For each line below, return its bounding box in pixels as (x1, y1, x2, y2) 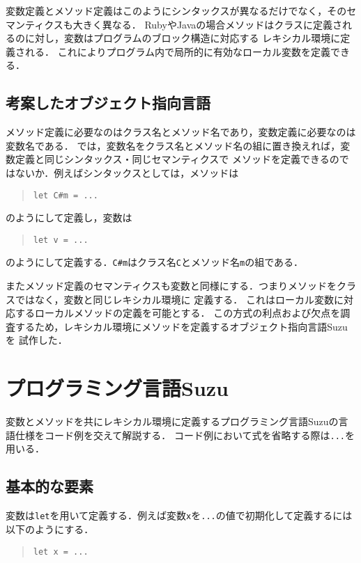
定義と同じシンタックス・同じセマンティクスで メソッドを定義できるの (15, 152, 339, 166)
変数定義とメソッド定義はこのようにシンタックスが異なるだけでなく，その (6, 3, 347, 17)
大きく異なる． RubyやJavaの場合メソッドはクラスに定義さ (72, 17, 343, 31)
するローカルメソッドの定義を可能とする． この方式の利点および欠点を (15, 306, 341, 320)
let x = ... (33, 546, 89, 557)
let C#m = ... (33, 190, 98, 200)
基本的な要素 (6, 475, 93, 497)
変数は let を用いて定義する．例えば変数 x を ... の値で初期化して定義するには (6, 508, 353, 523)
